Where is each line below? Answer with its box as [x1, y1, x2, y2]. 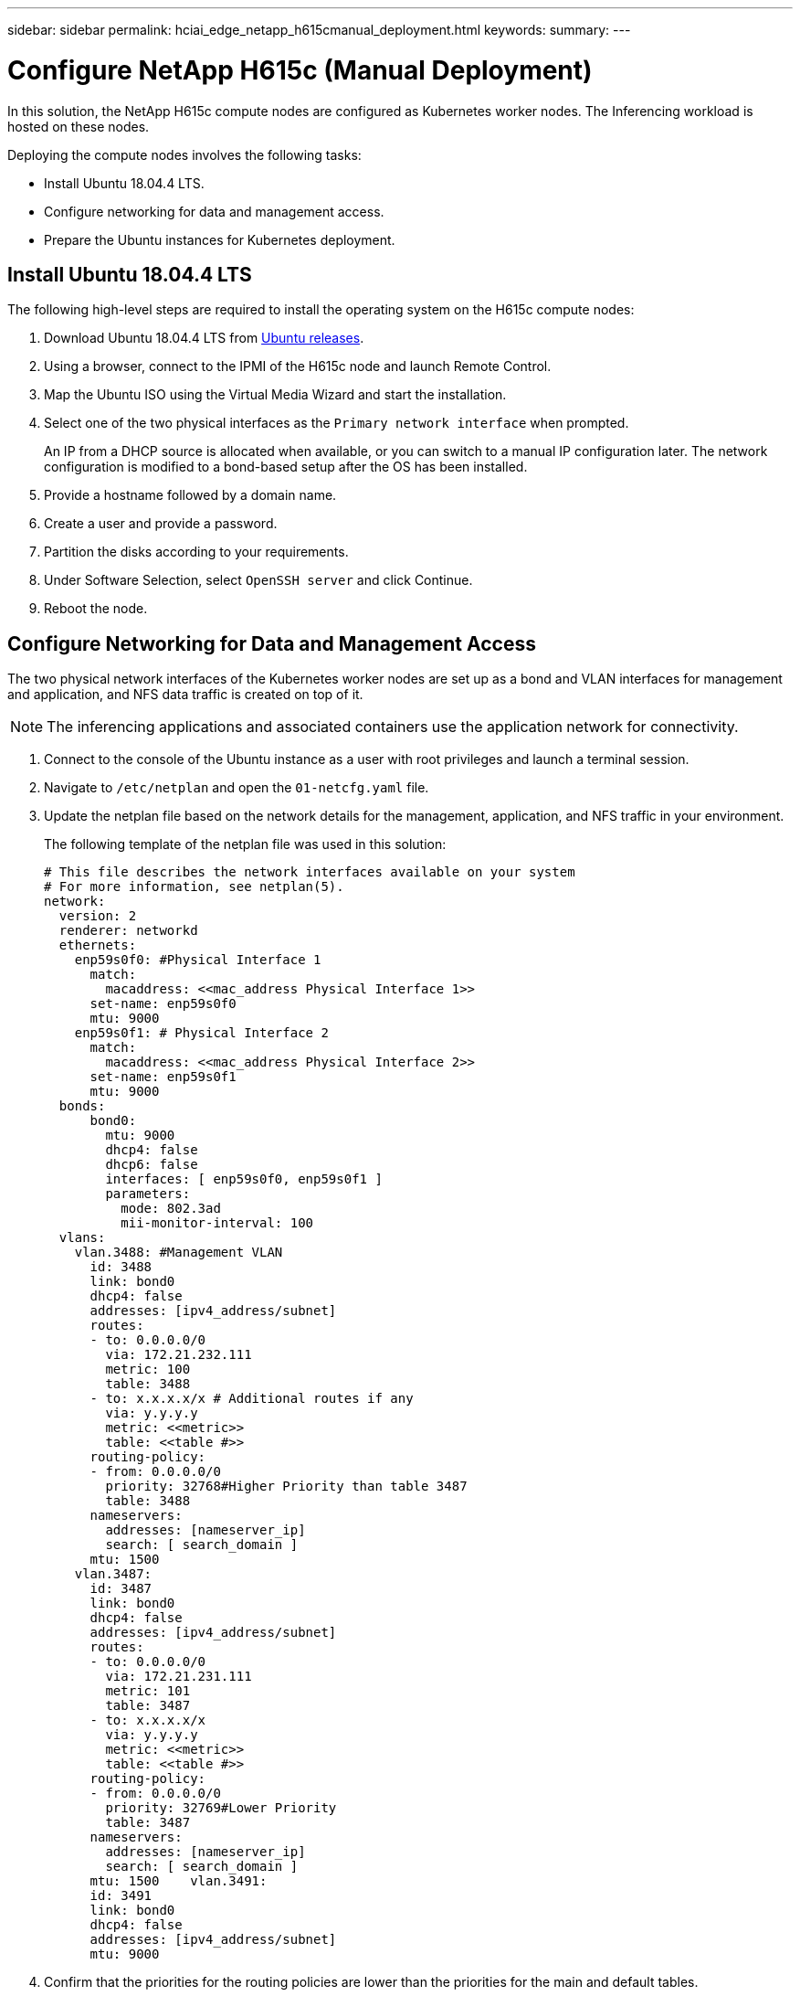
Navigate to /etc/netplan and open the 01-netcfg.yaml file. [44, 780, 429, 796]
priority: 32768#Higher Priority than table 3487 [105, 1479, 468, 1494]
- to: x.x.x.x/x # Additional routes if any [89, 1391, 414, 1407]
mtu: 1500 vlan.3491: [89, 1874, 268, 1889]
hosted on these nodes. [7, 118, 150, 134]
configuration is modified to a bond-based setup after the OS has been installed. [44, 459, 528, 475]
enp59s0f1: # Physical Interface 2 [74, 1025, 329, 1041]
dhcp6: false [105, 1157, 198, 1173]
